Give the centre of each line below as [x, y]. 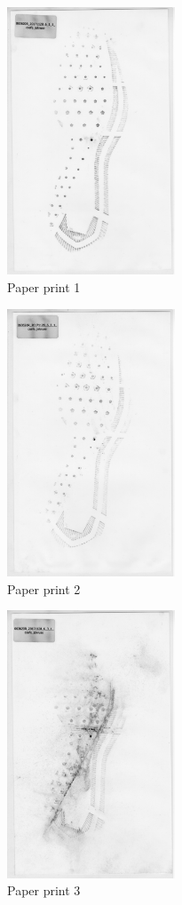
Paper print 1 [44, 287]
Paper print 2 [44, 588]
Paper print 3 [44, 890]
